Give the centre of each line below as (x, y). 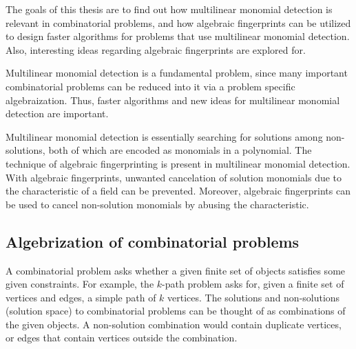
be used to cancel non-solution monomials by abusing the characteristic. (157, 204)
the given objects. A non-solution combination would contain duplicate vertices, (174, 324)
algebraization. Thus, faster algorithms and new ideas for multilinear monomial (173, 100)
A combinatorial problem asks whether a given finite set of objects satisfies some (176, 270)
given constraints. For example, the (80, 284)
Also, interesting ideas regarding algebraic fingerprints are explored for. (156, 49)
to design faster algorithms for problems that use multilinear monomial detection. (178, 36)
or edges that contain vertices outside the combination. (122, 338)
